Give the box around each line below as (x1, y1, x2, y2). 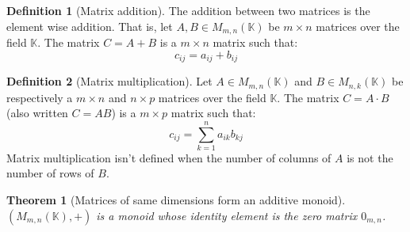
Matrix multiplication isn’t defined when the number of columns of (6, 149, 331, 165)
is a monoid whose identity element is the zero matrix (96, 207, 358, 223)
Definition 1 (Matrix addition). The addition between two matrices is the (6, 2, 370, 18)
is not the (347, 149, 393, 165)
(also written (6, 105, 68, 121)
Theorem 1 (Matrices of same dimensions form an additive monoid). (6, 192, 346, 208)
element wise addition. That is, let (6, 17, 173, 34)
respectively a (6, 89, 73, 105)
